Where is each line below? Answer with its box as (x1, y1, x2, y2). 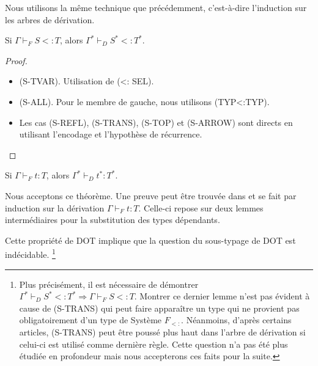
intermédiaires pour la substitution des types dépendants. (5, 213, 220, 226)
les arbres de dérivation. (5, 13, 95, 26)
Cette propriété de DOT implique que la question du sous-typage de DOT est (5, 233, 296, 246)
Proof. (5, 54, 28, 67)
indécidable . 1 (5, 246, 56, 260)
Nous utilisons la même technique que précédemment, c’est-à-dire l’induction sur (5, 1, 307, 13)
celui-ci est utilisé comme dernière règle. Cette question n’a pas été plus (19, 337, 288, 350)
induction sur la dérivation (5, 201, 105, 214)
